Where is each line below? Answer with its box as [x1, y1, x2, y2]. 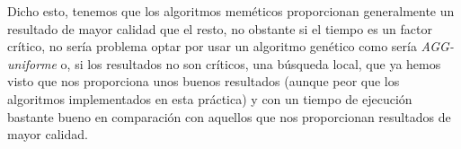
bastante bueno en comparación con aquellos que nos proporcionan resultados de [7, 107, 451, 126]
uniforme [7, 54, 57, 73]
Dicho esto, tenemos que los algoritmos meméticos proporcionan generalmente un [7, 2, 455, 20]
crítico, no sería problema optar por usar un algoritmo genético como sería [7, 37, 417, 56]
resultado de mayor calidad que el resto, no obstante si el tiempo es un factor [7, 19, 433, 38]
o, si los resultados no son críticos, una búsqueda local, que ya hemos [60, 54, 441, 73]
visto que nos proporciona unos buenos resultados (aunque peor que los [7, 72, 400, 91]
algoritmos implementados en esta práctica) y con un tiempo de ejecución [7, 89, 412, 108]
